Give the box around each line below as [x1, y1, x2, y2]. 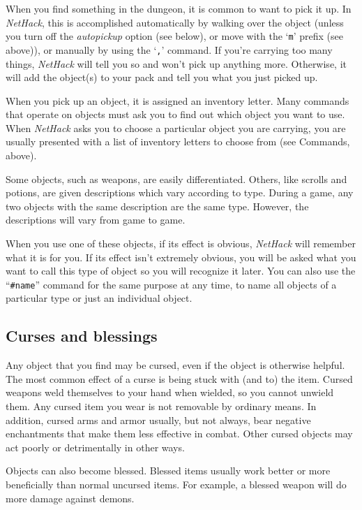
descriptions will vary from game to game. [6, 212, 186, 227]
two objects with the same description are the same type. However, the [6, 198, 309, 213]
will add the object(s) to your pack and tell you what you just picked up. [6, 70, 318, 85]
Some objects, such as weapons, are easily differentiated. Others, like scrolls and [6, 171, 347, 186]
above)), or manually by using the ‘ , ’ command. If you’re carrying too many [6, 42, 333, 57]
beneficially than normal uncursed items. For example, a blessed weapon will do [6, 477, 347, 492]
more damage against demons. [6, 490, 135, 505]
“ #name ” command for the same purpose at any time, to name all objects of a [6, 277, 337, 291]
